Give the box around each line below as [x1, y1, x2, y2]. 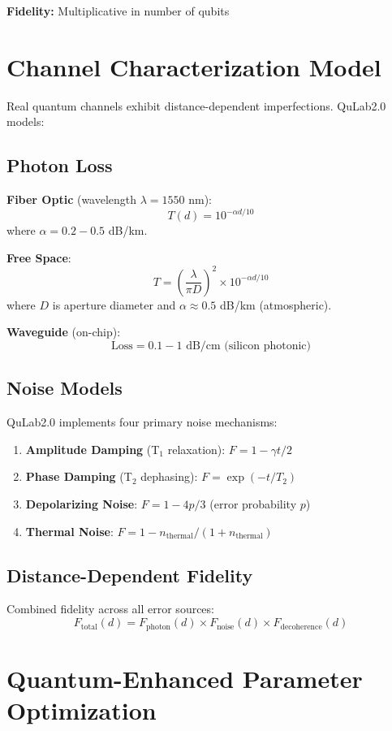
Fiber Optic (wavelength [6, 191, 137, 208]
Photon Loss [6, 153, 113, 178]
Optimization [6, 693, 157, 726]
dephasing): [140, 468, 198, 485]
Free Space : [6, 249, 71, 266]
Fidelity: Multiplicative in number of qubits [6, 2, 230, 19]
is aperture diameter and [52, 296, 176, 313]
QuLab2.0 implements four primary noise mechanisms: [6, 413, 278, 430]
